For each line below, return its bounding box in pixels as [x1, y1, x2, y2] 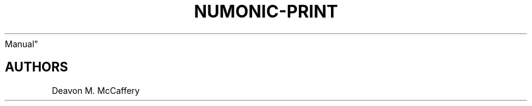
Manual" [5, 38, 38, 49]
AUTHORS [5, 59, 69, 75]
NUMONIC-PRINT [194, 1, 338, 22]
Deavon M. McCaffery [52, 85, 140, 96]
